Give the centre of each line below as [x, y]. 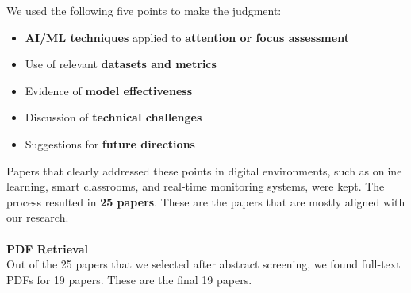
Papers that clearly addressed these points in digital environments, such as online [204, 170]
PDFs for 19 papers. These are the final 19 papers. [129, 279]
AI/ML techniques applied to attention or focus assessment [187, 37]
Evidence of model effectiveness [109, 90]
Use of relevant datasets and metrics [121, 64]
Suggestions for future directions [110, 143]
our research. [38, 217]
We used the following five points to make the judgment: [144, 10]
